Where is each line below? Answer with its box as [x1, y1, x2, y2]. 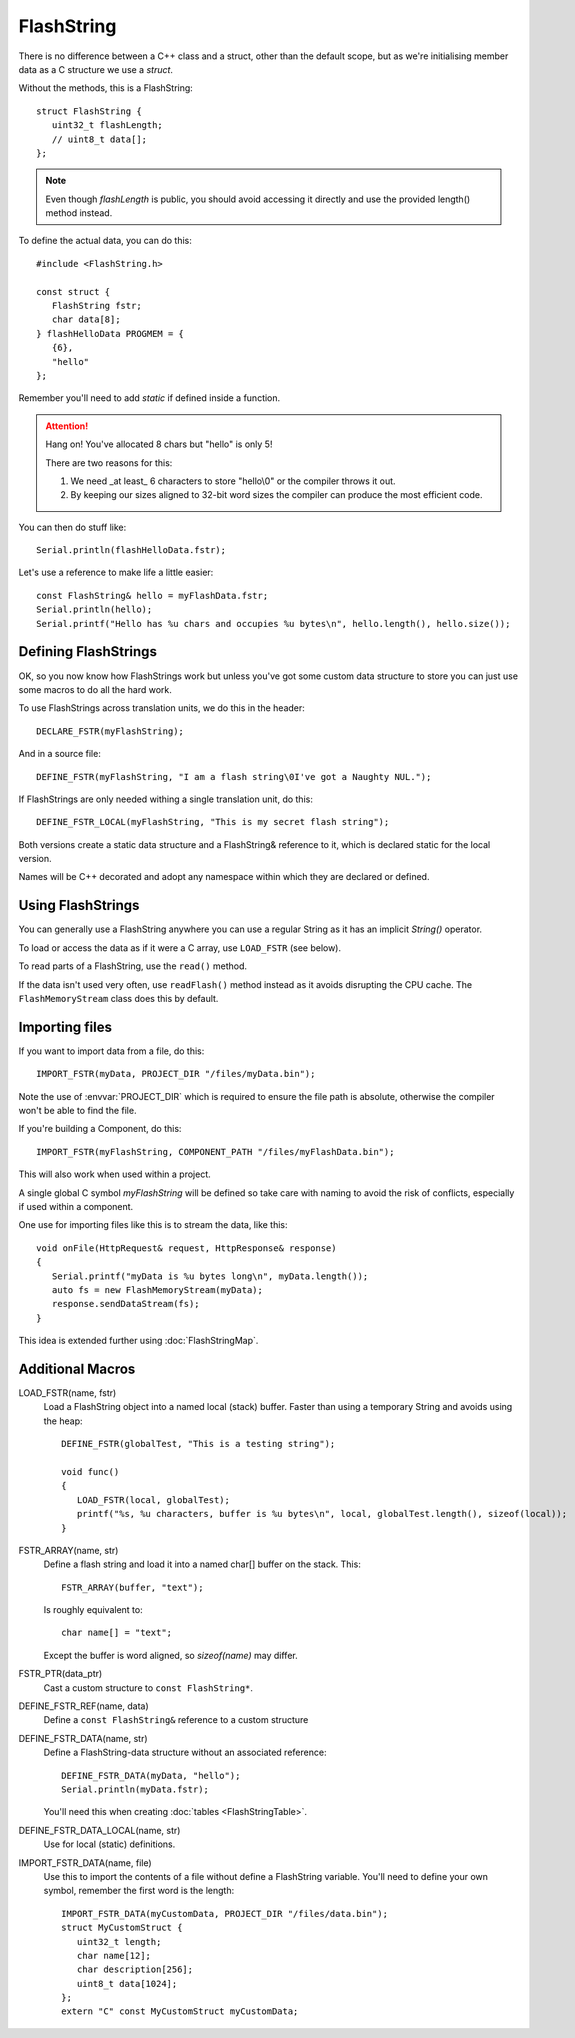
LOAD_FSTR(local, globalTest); [76, 1494, 230, 1505]
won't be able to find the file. [18, 1105, 137, 1117]
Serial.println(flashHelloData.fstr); [36, 545, 227, 556]
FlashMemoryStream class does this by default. [18, 992, 219, 1004]
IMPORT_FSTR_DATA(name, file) [18, 1856, 152, 1869]
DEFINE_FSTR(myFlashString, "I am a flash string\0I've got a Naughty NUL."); [36, 771, 432, 782]
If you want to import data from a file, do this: [18, 1045, 205, 1057]
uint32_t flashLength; [51, 120, 164, 131]
